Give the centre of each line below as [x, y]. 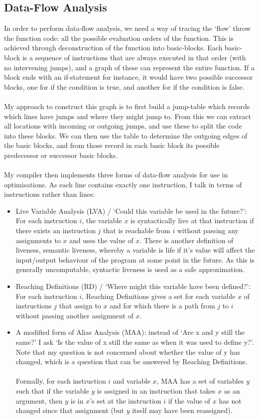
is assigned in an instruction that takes [156, 390]
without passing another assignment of [74, 315]
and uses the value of [101, 240]
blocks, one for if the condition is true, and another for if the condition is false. [124, 86]
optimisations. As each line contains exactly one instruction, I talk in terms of [123, 184]
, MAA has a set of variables [200, 381]
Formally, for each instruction [61, 381]
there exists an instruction [56, 230]
